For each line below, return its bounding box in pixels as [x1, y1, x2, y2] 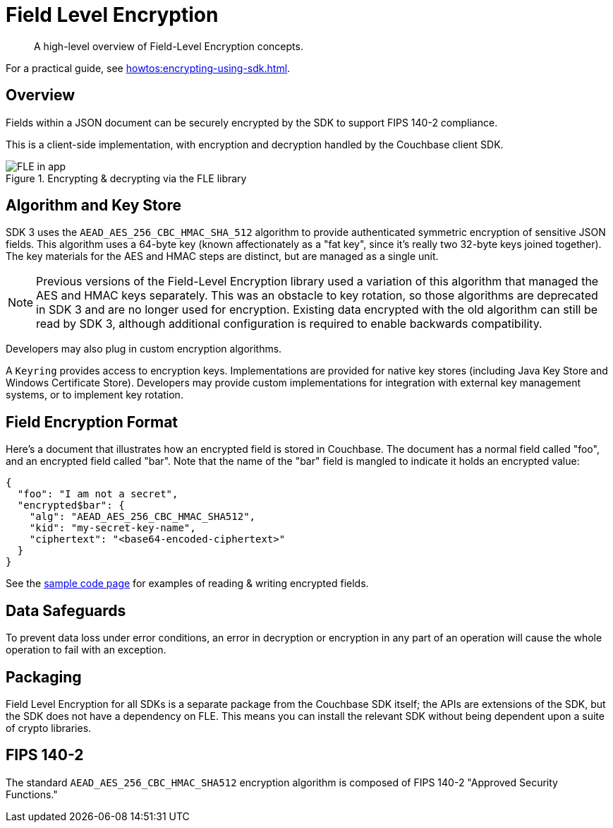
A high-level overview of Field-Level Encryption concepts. [34, 40, 303, 52]
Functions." [6, 788, 58, 800]
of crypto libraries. [6, 721, 92, 734]
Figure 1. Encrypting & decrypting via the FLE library [6, 172, 247, 184]
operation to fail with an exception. [6, 644, 166, 656]
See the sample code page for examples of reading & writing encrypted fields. [6, 577, 369, 590]
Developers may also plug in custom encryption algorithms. [6, 343, 282, 355]
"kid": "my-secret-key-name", [29, 522, 196, 534]
